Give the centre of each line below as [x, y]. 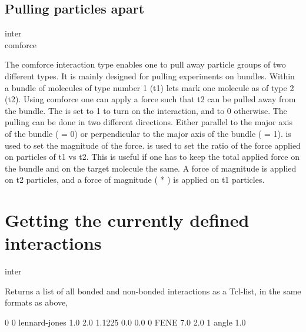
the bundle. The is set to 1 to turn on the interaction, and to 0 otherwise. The [146, 110]
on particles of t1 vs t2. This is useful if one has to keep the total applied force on [152, 157]
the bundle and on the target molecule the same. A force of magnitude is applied [151, 168]
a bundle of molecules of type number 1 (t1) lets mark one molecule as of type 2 [149, 87]
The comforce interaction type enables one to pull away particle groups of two [145, 64]
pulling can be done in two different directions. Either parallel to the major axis [149, 122]
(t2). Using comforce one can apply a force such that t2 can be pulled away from [150, 99]
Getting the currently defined [127, 220]
